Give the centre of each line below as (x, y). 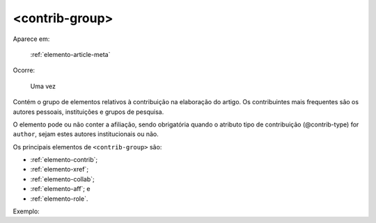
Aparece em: (31, 39)
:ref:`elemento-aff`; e (60, 189)
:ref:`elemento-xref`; (60, 170)
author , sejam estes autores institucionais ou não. (86, 134)
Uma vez (43, 86)
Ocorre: (24, 70)
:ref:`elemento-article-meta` (70, 54)
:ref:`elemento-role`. (59, 199)
